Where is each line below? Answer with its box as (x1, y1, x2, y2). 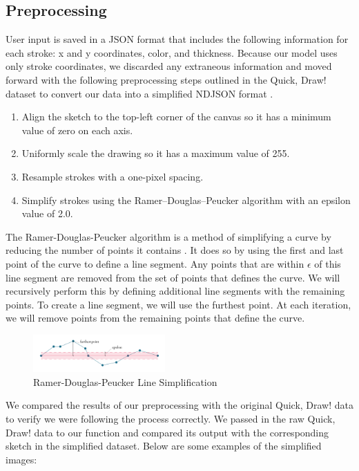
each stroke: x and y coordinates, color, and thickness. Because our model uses (6, 45, 338, 59)
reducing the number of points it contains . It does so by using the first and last (6, 243, 344, 257)
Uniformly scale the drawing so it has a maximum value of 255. (21, 146, 290, 160)
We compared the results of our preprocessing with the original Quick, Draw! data (6, 398, 354, 412)
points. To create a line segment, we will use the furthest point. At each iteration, (6, 297, 351, 311)
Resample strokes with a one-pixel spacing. (21, 169, 204, 183)
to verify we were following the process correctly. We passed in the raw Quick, (6, 412, 336, 426)
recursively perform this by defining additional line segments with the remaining (6, 284, 345, 298)
